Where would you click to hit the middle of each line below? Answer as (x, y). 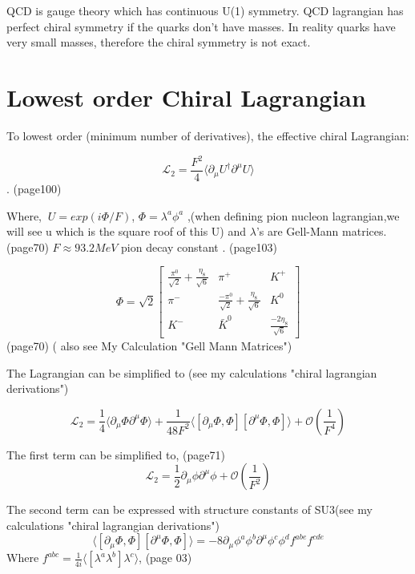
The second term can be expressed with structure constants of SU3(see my (189, 509)
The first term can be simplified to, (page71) (116, 454)
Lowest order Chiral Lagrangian (186, 97)
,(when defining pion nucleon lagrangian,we (293, 215)
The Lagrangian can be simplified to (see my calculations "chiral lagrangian (192, 372)
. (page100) (34, 189)
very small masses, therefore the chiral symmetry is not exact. (159, 42)
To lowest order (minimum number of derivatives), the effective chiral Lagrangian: (208, 135)
